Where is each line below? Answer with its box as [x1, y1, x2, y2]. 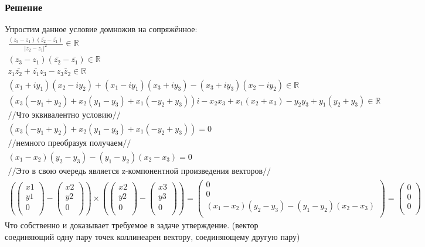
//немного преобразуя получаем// [8, 139, 131, 147]
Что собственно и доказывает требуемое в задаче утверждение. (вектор [5, 218, 259, 231]
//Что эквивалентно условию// [8, 111, 121, 119]
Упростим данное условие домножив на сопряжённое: [5, 23, 198, 35]
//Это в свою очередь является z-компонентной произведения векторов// [8, 167, 271, 176]
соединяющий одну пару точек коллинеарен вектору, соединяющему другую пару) [5, 230, 300, 242]
